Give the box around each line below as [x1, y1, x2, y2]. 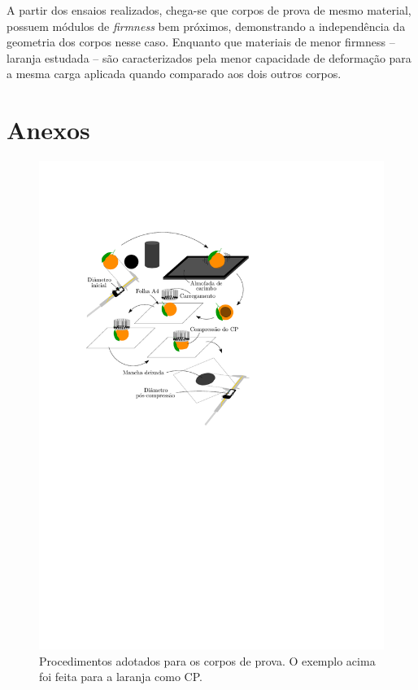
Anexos [7, 113, 90, 146]
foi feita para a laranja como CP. [39, 668, 202, 685]
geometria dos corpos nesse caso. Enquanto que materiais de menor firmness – [7, 33, 395, 50]
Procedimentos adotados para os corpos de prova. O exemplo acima [39, 652, 376, 669]
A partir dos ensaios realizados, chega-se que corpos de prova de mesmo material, [7, 2, 411, 18]
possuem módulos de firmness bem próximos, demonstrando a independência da [7, 17, 406, 34]
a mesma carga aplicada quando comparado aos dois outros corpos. [7, 65, 342, 82]
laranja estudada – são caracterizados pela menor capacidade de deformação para [7, 49, 411, 66]
